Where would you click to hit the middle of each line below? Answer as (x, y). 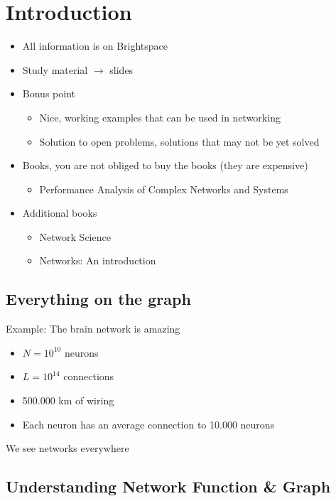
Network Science (75, 236)
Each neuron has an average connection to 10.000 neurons (148, 424)
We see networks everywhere (67, 448)
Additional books (60, 213)
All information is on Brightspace (95, 46)
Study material (55, 69)
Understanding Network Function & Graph (168, 486)
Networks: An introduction (98, 260)
